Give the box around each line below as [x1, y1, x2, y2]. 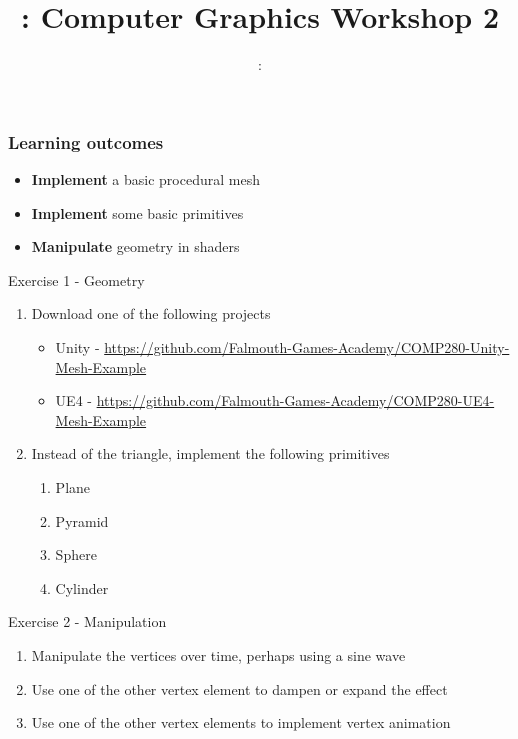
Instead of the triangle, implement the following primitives [31, 443, 390, 464]
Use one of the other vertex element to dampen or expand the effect [31, 678, 448, 699]
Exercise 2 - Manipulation [8, 611, 167, 632]
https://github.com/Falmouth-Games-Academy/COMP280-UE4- [96, 390, 495, 411]
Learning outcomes [8, 129, 164, 154]
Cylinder [55, 577, 109, 598]
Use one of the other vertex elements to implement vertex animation [31, 712, 451, 733]
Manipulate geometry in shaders [31, 236, 240, 257]
